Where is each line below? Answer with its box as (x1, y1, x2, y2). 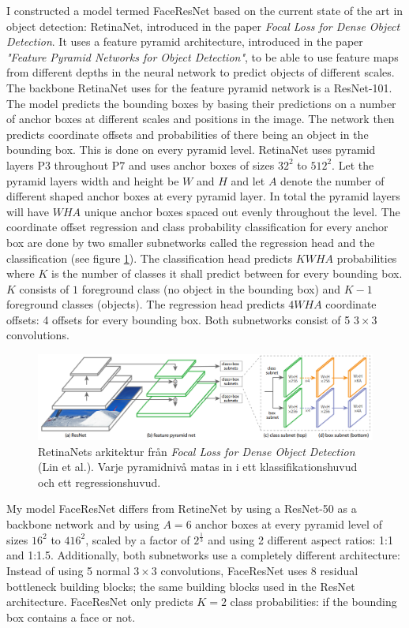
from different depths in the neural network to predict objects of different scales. (6, 64, 395, 80)
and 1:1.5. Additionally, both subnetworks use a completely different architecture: (6, 547, 400, 563)
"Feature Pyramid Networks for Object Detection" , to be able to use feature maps (6, 48, 399, 65)
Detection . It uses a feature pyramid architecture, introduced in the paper (6, 33, 363, 50)
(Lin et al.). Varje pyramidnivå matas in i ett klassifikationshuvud (38, 458, 358, 475)
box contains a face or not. (6, 608, 136, 625)
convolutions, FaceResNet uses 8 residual (160, 563, 358, 579)
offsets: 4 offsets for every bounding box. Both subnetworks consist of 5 (6, 311, 351, 327)
